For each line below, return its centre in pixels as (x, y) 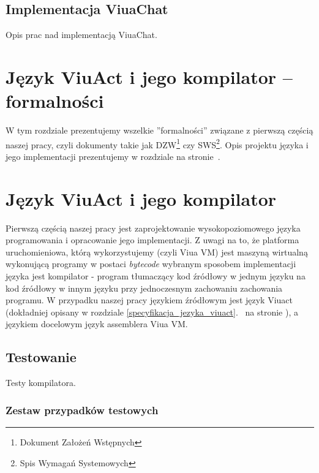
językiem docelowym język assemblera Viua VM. (97, 324)
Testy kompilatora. (41, 383)
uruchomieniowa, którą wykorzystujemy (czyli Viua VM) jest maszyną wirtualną (157, 252)
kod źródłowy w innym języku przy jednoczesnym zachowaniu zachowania (144, 288)
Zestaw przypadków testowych (82, 410)
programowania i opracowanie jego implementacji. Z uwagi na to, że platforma (152, 240)
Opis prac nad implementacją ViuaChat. (81, 35)
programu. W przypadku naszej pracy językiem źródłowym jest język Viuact (149, 300)
